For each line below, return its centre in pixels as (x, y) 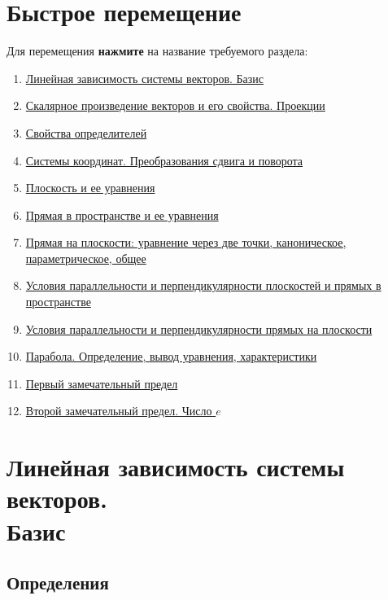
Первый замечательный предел (102, 383)
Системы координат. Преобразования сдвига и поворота (164, 160)
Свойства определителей (86, 132)
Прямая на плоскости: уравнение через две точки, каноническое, (186, 242)
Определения (58, 582)
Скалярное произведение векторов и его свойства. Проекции (175, 105)
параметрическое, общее (86, 258)
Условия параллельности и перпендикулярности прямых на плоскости (199, 328)
